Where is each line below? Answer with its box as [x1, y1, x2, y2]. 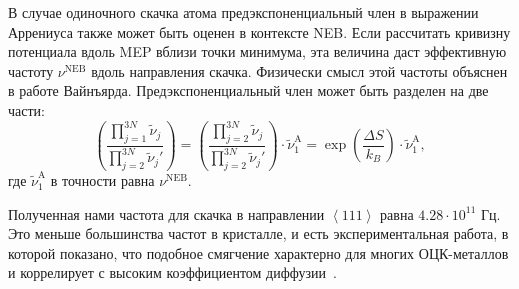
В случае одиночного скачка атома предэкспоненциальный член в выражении [8, 2, 479, 22]
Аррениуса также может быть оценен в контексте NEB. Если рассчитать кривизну [8, 21, 511, 42]
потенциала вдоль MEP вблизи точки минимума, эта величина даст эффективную [8, 41, 507, 62]
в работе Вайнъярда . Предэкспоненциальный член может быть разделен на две [8, 80, 489, 101]
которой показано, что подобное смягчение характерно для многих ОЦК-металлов [8, 242, 509, 263]
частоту [8, 60, 54, 81]
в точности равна [50, 170, 155, 191]
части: [8, 99, 45, 120]
